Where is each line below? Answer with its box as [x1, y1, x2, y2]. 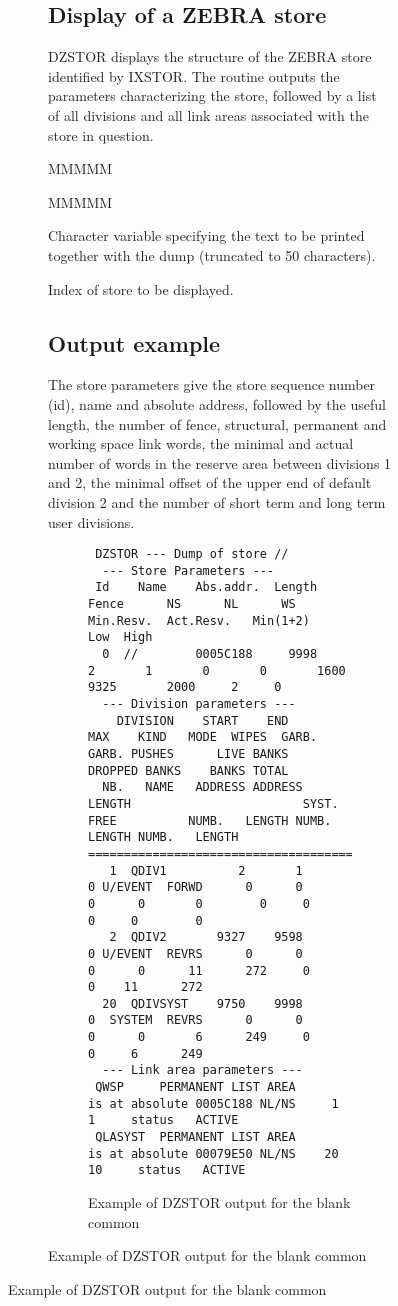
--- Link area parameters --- [102, 1063, 303, 1078]
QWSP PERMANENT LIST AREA [95, 1080, 296, 1095]
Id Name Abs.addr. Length [95, 580, 318, 595]
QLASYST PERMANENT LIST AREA [95, 1130, 296, 1145]
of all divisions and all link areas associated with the [48, 104, 369, 125]
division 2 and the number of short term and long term [48, 491, 386, 512]
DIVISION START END [116, 713, 289, 728]
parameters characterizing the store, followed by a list [48, 85, 377, 106]
